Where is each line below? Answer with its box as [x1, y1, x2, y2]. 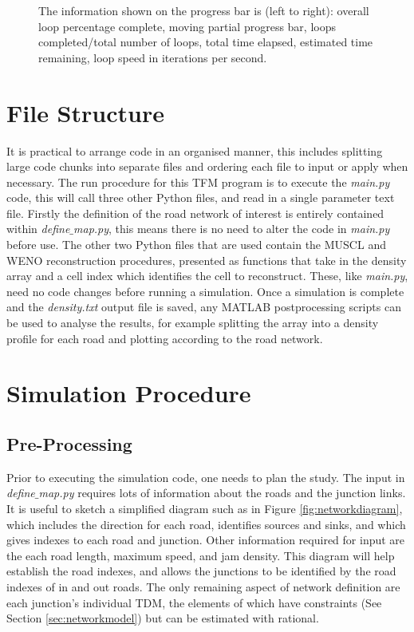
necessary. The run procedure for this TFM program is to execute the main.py [6, 173, 390, 190]
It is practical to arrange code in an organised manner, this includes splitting [6, 142, 383, 159]
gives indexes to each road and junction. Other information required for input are [6, 531, 405, 548]
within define [6, 220, 70, 237]
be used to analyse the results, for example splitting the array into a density [6, 314, 379, 331]
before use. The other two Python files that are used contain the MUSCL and [6, 236, 386, 253]
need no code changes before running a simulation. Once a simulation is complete [6, 282, 404, 299]
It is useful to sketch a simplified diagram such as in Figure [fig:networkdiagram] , [6, 500, 403, 516]
